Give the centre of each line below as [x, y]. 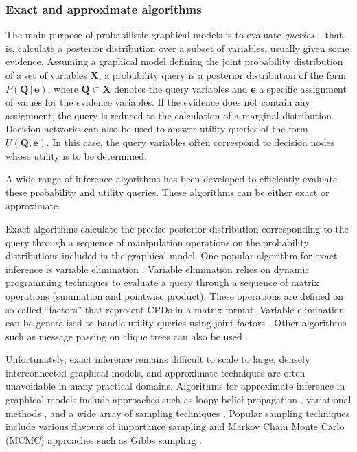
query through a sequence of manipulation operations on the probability [157, 242]
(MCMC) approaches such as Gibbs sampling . [104, 439]
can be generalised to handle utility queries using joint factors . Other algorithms [176, 323]
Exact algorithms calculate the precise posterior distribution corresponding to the [177, 228]
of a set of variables [46, 75]
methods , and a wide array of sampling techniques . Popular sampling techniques [178, 413]
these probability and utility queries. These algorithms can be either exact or [168, 192]
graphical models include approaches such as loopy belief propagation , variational [178, 400]
